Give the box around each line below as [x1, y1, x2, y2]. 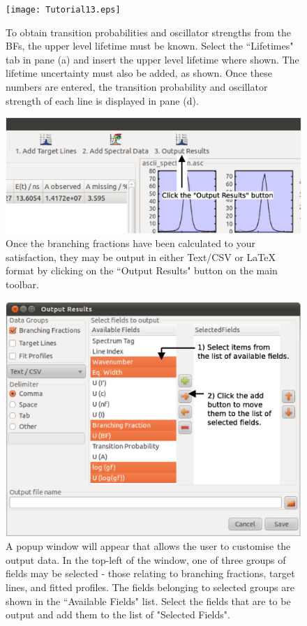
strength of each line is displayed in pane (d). [6, 93, 199, 107]
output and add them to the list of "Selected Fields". [6, 607, 230, 622]
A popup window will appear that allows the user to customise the [6, 539, 291, 553]
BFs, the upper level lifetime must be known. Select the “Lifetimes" [6, 38, 294, 53]
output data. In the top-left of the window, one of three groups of [6, 552, 286, 567]
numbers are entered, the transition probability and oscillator [6, 80, 268, 94]
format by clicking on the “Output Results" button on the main [6, 263, 278, 278]
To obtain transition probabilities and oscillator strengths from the [6, 24, 291, 39]
